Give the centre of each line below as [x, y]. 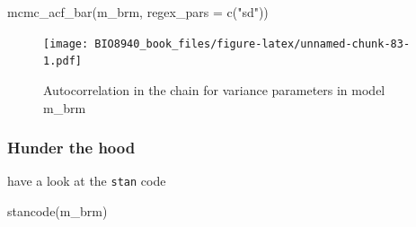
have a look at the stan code [87, 181]
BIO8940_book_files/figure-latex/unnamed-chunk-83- [252, 44]
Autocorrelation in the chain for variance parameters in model [214, 89]
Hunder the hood [71, 148]
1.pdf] [62, 61]
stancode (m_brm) [58, 210]
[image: [66, 44]
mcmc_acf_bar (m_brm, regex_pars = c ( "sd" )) [138, 12]
